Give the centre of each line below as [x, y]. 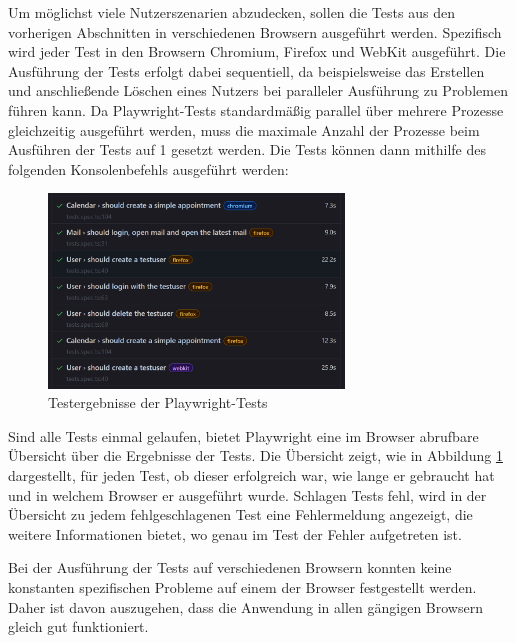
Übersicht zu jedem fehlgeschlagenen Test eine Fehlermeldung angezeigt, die [240, 514]
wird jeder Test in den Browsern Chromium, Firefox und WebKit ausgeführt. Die [257, 51]
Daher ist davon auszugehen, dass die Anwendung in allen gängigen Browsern [245, 606]
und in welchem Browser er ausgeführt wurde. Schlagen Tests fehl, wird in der [247, 494]
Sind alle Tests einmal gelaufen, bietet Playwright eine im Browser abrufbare [243, 435]
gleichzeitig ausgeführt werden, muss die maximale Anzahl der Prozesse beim [244, 129]
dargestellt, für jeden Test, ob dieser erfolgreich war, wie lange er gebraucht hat [251, 475]
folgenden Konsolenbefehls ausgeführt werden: [148, 168]
